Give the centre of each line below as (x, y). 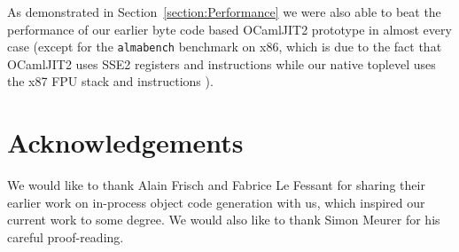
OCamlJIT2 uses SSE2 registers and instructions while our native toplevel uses (222, 63)
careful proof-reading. (66, 236)
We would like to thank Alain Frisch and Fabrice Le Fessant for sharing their (216, 185)
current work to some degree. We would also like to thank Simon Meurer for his (224, 220)
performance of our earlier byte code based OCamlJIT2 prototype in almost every (229, 29)
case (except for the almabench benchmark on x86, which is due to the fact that (225, 47)
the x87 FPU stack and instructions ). (110, 81)
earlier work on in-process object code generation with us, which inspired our (216, 202)
